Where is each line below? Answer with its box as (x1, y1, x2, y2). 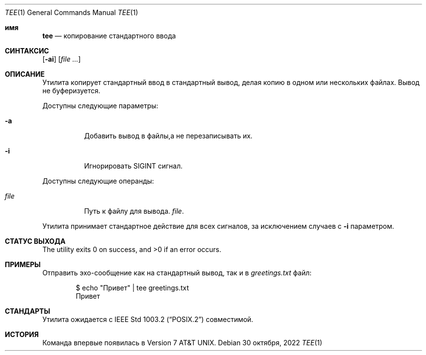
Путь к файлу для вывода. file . (84, 207, 184, 215)
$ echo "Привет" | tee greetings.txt (76, 284, 189, 292)
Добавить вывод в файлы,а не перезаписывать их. (84, 132, 253, 140)
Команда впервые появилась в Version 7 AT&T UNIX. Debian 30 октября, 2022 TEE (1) (42, 338, 323, 347)
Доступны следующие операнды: (42, 177, 154, 185)
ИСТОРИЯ (5, 330, 39, 338)
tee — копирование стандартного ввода (42, 32, 176, 40)
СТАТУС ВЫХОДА (5, 237, 66, 245)
